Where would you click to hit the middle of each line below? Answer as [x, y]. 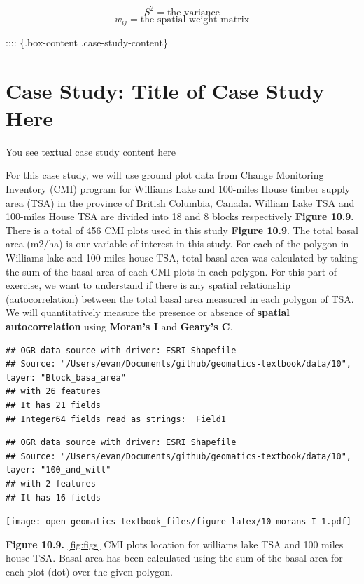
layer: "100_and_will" [58, 470]
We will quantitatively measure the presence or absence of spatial [148, 312]
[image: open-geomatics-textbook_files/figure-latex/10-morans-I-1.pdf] [178, 522]
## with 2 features [51, 483]
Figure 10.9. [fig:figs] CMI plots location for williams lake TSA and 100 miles [175, 544]
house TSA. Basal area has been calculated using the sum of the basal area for [174, 558]
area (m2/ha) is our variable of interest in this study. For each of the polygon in [177, 244]
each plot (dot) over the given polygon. [89, 571]
